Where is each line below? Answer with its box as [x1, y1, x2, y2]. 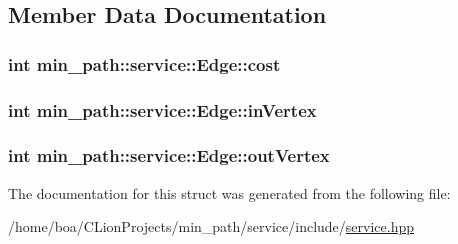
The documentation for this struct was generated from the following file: [8, 182, 451, 203]
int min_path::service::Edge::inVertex [8, 97, 317, 122]
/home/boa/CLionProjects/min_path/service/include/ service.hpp [8, 216, 415, 237]
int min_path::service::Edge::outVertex [8, 143, 330, 168]
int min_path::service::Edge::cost [8, 51, 281, 76]
